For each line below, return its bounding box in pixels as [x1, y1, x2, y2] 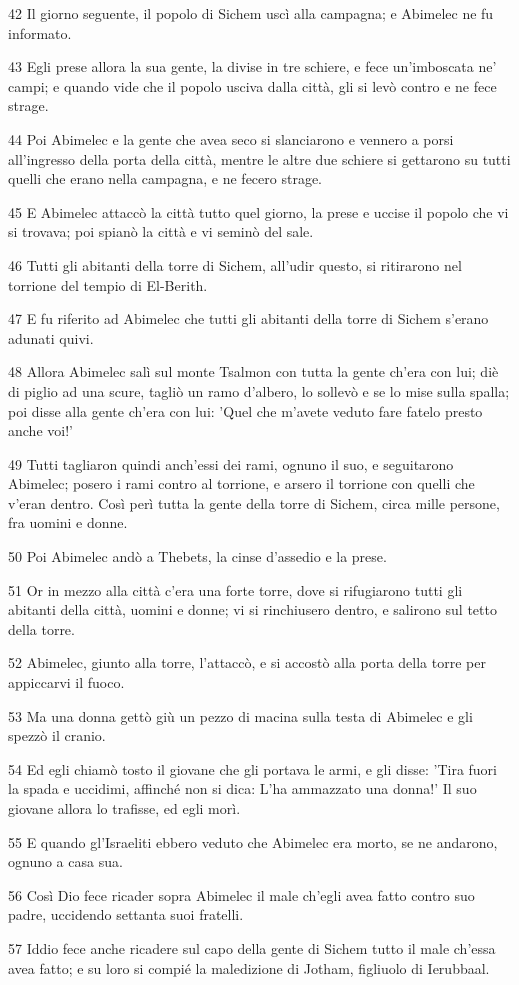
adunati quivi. [8, 327, 94, 348]
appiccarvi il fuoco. [8, 672, 125, 693]
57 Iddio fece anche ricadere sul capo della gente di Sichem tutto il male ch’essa [8, 937, 496, 958]
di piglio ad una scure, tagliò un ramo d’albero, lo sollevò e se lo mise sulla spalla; [8, 380, 510, 401]
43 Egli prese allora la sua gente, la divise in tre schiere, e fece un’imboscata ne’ [8, 56, 497, 77]
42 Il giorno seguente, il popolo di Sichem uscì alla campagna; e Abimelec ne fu [8, 3, 494, 23]
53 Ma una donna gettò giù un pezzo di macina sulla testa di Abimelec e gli [8, 705, 473, 726]
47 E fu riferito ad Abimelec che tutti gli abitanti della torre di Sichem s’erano [8, 308, 489, 329]
